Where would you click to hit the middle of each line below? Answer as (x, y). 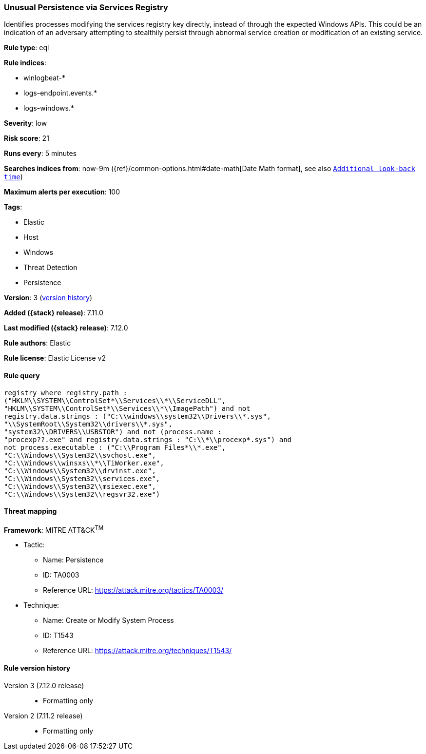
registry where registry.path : (66, 393)
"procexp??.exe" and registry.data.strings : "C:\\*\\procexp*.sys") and (148, 439)
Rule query (22, 375)
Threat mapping (30, 511)
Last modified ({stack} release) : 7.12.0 (66, 328)
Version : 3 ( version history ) (48, 298)
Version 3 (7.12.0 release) (44, 685)
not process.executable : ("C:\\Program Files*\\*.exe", (115, 447)
